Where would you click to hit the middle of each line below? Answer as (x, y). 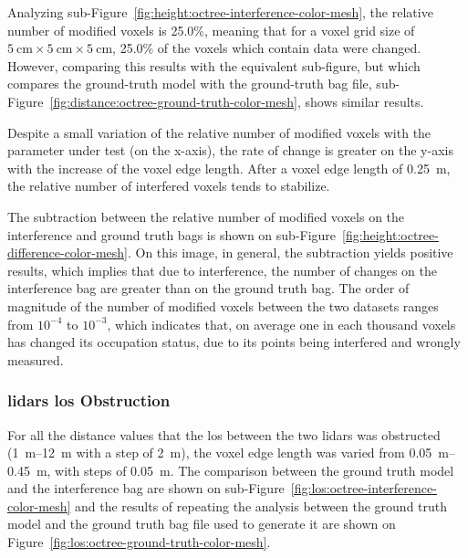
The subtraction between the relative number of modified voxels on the (206, 216)
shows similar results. (364, 101)
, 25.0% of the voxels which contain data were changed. (267, 48)
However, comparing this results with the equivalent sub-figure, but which (214, 65)
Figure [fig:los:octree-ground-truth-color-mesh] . (139, 542)
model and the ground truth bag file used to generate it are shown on (202, 524)
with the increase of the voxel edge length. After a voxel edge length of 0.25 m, (229, 168)
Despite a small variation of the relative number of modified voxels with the (219, 132)
